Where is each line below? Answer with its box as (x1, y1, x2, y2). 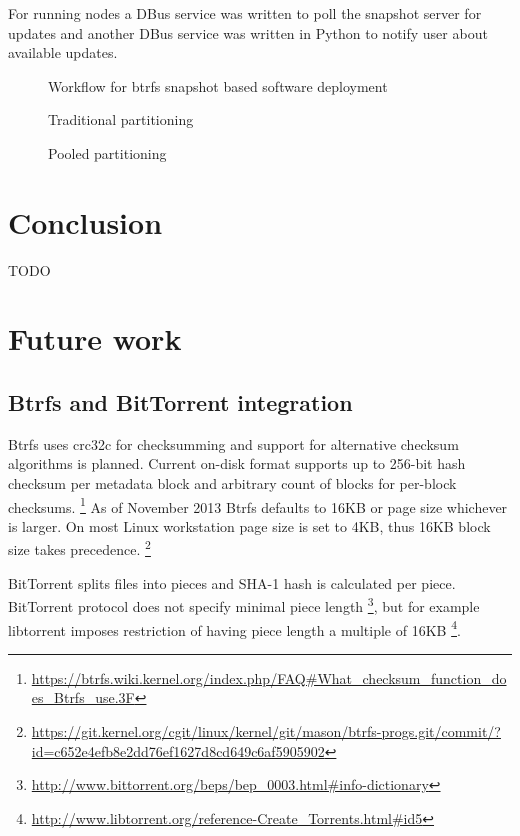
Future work (8, 318, 182, 359)
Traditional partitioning (48, 109, 194, 130)
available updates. (8, 42, 118, 63)
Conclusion (8, 201, 163, 242)
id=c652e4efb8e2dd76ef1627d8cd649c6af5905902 (31, 740, 325, 761)
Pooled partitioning (48, 142, 167, 163)
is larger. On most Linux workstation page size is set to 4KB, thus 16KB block (8, 515, 491, 536)
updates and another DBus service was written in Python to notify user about (8, 22, 488, 43)
